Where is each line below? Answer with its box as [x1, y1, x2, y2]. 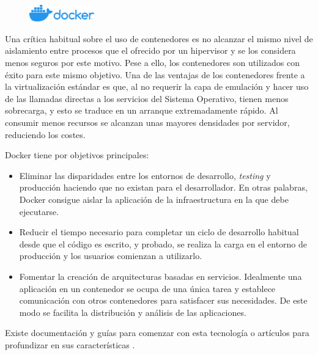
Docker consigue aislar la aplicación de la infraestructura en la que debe [19, 192, 289, 205]
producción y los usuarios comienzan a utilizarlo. [19, 249, 202, 262]
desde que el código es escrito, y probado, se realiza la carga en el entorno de [19, 237, 308, 250]
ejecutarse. [19, 205, 59, 218]
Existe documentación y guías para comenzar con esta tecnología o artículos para [5, 326, 309, 339]
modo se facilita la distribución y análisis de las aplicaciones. [19, 306, 246, 318]
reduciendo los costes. [5, 128, 86, 141]
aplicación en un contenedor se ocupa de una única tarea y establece [19, 282, 276, 295]
